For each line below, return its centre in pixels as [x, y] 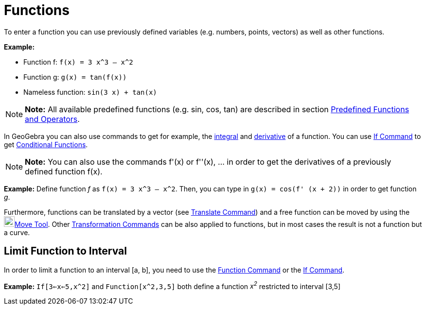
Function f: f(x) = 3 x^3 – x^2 [78, 62]
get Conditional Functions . [46, 144]
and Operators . [52, 119]
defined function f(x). [64, 171]
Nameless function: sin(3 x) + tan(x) [90, 92]
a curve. [17, 232]
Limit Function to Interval [65, 251]
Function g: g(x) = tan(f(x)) [75, 77]
